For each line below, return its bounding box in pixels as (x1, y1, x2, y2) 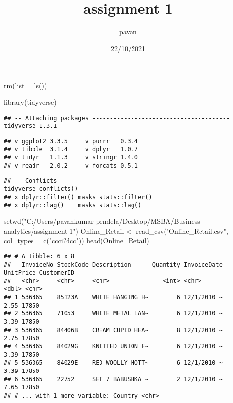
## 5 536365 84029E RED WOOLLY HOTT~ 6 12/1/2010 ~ (4, 359, 223, 367)
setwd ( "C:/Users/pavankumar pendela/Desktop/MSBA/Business (4, 216, 200, 226)
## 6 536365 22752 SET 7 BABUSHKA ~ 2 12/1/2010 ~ (4, 375, 223, 383)
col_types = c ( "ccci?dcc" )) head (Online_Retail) (4, 235, 149, 246)
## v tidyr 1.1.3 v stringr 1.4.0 (4, 154, 138, 161)
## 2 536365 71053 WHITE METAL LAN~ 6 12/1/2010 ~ (4, 310, 223, 317)
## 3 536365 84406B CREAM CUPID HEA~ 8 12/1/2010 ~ (4, 326, 223, 334)
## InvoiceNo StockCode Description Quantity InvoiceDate (4, 261, 223, 268)
